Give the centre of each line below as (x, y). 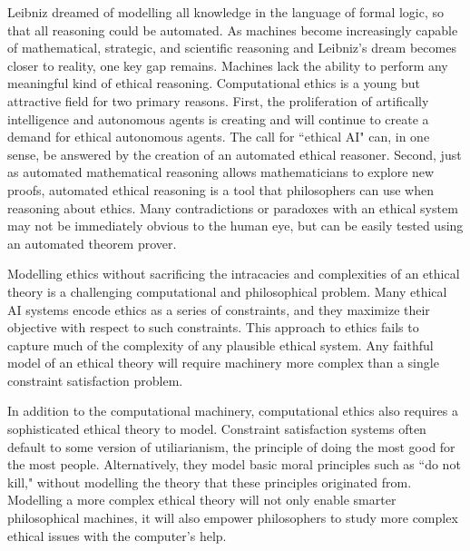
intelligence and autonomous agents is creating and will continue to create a (218, 118)
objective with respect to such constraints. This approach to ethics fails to (213, 327)
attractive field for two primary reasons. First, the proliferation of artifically (218, 100)
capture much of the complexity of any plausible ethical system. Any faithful (220, 344)
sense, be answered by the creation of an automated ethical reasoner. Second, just (235, 154)
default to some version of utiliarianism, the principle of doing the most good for (231, 446)
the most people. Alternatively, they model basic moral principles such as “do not (234, 464)
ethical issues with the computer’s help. (117, 535)
